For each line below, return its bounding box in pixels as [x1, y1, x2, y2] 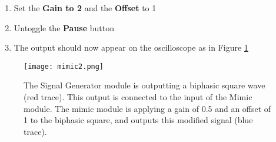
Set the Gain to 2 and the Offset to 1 [14, 2, 157, 14]
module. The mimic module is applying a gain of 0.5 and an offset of [24, 102, 271, 114]
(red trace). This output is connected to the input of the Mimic [24, 91, 252, 103]
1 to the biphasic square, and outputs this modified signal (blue [24, 114, 253, 126]
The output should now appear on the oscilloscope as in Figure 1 [14, 41, 248, 54]
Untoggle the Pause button [14, 21, 114, 34]
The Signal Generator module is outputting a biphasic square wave [24, 79, 265, 91]
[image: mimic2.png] [24, 62, 104, 71]
